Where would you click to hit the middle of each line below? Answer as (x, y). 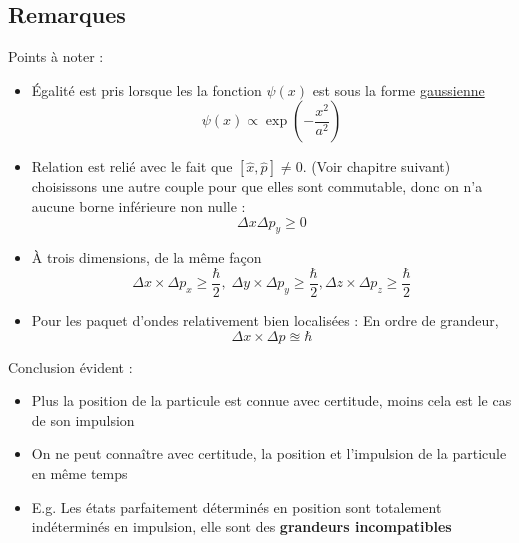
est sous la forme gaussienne (398, 89)
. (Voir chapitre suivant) (376, 166)
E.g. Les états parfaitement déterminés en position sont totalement (236, 506)
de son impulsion (83, 419)
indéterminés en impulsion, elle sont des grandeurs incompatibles (241, 526)
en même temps (79, 473)
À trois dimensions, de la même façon (146, 257)
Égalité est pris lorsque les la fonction (146, 89)
